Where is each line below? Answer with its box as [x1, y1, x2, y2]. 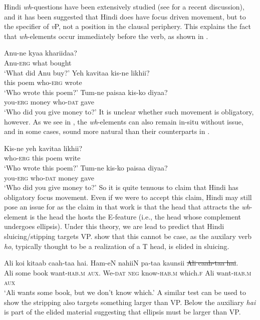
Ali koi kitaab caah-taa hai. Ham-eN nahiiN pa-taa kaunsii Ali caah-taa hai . [4, 257, 238, 268]
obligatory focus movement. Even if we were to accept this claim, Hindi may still [4, 191, 252, 202]
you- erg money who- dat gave [4, 96, 94, 107]
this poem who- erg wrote [4, 77, 82, 87]
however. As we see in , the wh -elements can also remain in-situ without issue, [4, 116, 243, 126]
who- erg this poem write [4, 152, 81, 163]
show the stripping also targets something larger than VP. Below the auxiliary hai [4, 296, 256, 307]
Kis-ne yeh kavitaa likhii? [4, 142, 83, 153]
